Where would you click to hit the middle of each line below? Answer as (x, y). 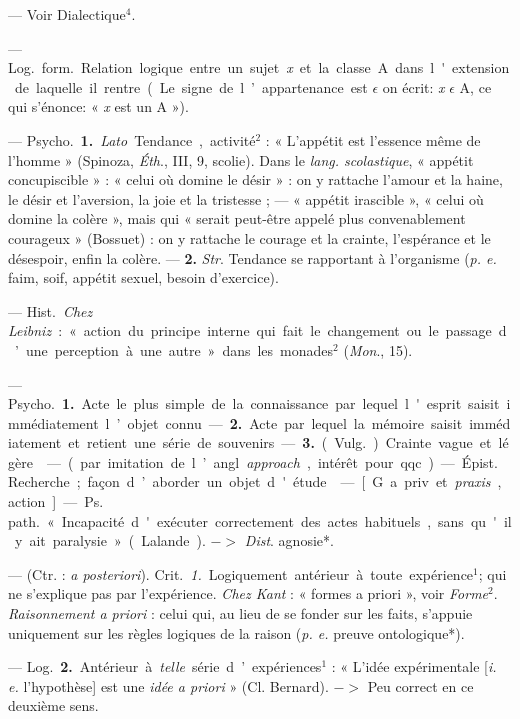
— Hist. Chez (50, 310)
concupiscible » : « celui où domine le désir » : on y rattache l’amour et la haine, (255, 179)
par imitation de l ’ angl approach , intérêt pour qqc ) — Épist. (289, 461)
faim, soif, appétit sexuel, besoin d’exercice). (143, 277)
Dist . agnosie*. (289, 540)
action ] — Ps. (56, 501)
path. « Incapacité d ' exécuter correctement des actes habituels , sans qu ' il (260, 520)
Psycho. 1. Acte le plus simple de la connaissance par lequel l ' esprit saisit (254, 403)
